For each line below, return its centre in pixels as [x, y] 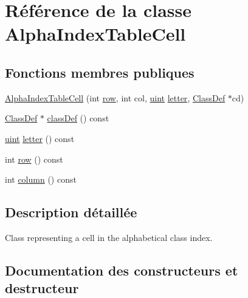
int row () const [34, 159]
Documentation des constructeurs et [122, 270]
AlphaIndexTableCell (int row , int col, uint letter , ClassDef [115, 97]
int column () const [41, 179]
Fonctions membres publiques [100, 72]
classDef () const [78, 118]
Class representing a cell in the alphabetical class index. [109, 237]
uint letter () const [40, 138]
